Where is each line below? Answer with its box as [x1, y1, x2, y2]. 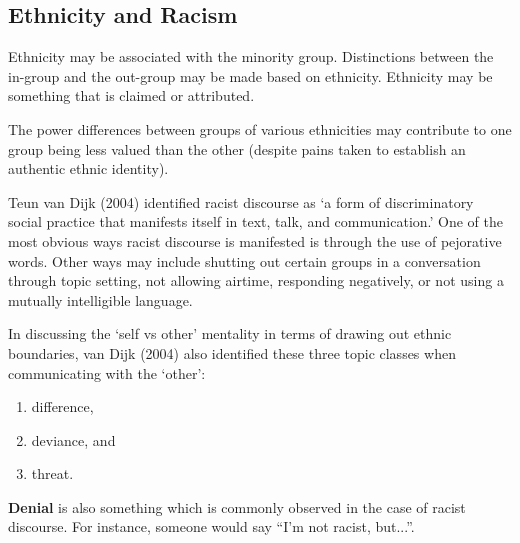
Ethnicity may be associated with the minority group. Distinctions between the [8, 46, 494, 67]
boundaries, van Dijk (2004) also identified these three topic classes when [8, 342, 456, 363]
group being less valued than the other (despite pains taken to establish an [8, 138, 466, 159]
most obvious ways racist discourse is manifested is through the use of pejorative [8, 230, 502, 251]
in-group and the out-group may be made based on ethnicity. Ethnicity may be [8, 65, 493, 86]
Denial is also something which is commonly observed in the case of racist [8, 496, 466, 517]
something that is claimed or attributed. [8, 85, 255, 106]
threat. [31, 463, 74, 484]
